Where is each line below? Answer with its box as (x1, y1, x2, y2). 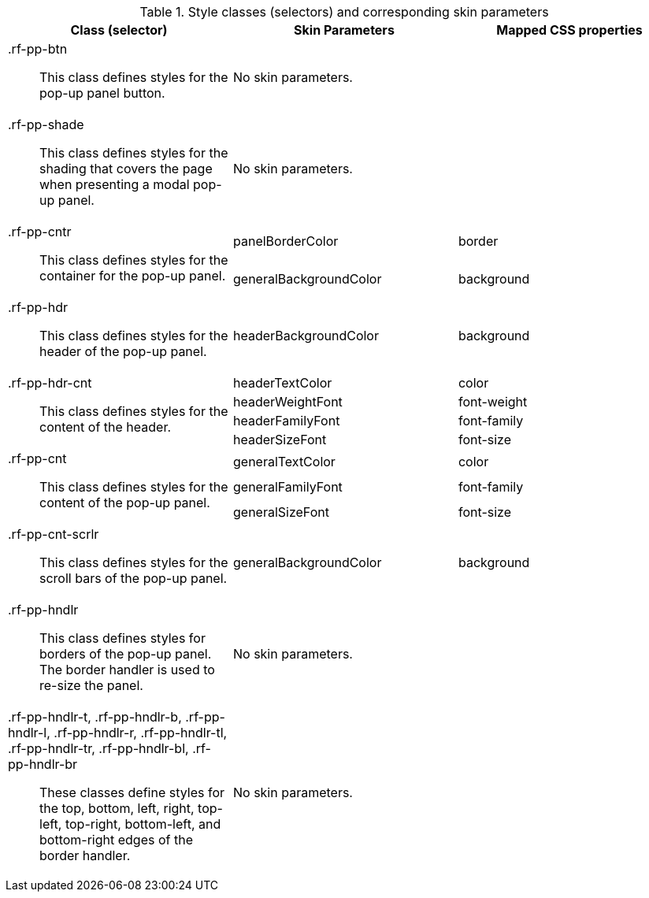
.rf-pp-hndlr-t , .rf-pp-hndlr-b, (8, 709, 182, 725)
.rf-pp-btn (8, 41, 68, 57)
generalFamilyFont (232, 479, 343, 495)
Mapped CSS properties (496, 22, 643, 38)
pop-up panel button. (39, 85, 165, 101)
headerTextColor (232, 375, 332, 391)
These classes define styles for (39, 785, 225, 800)
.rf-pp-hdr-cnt (8, 375, 92, 391)
